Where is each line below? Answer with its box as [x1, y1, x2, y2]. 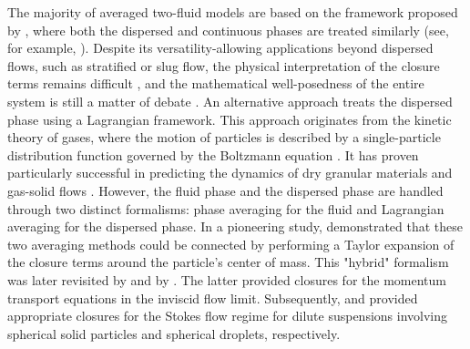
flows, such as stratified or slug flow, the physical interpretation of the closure [7, 56, 440, 75]
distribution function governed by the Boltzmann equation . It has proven [7, 145, 419, 164]
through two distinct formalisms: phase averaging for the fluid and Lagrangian [7, 199, 444, 218]
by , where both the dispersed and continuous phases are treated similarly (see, [7, 20, 449, 39]
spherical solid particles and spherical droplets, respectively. [7, 323, 341, 343]
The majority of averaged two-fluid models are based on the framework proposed [7, 3, 458, 21]
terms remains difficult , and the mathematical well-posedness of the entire [7, 74, 424, 93]
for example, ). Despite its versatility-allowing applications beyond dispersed [7, 38, 434, 57]
